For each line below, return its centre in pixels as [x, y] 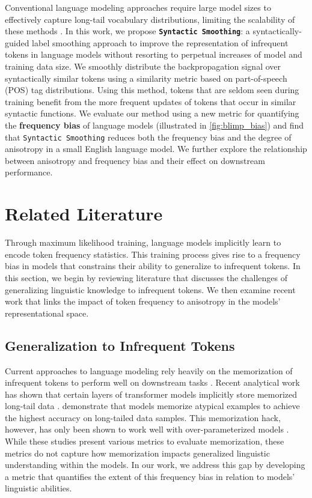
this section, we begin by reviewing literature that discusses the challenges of [146, 277]
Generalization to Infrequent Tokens [120, 345]
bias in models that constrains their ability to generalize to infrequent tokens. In [153, 266]
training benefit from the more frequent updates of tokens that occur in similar [151, 101]
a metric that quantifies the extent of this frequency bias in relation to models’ [150, 476]
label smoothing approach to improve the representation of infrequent [160, 42]
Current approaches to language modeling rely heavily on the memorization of [149, 370]
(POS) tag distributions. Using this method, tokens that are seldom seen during [152, 90]
